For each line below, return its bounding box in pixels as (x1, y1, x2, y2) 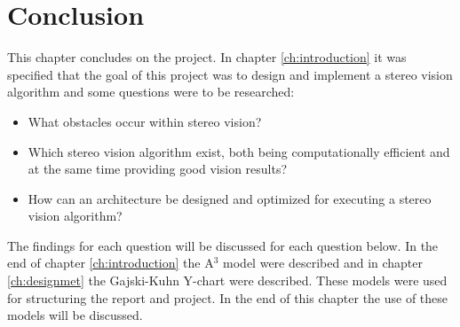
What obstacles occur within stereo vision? (28, 112, 262, 130)
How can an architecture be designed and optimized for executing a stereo (28, 189, 432, 207)
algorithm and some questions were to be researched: (7, 82, 295, 101)
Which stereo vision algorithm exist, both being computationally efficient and (28, 142, 450, 160)
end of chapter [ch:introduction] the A (7, 253, 214, 272)
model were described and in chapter (223, 253, 424, 272)
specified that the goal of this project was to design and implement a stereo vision (7, 65, 453, 83)
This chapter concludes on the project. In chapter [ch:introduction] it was (7, 48, 407, 66)
